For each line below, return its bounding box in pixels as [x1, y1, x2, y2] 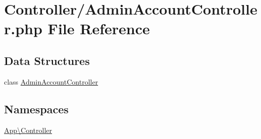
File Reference [47, 18, 150, 39]
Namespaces [4, 101, 69, 116]
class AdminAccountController [4, 76, 98, 87]
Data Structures [4, 52, 90, 68]
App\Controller [4, 124, 52, 135]
